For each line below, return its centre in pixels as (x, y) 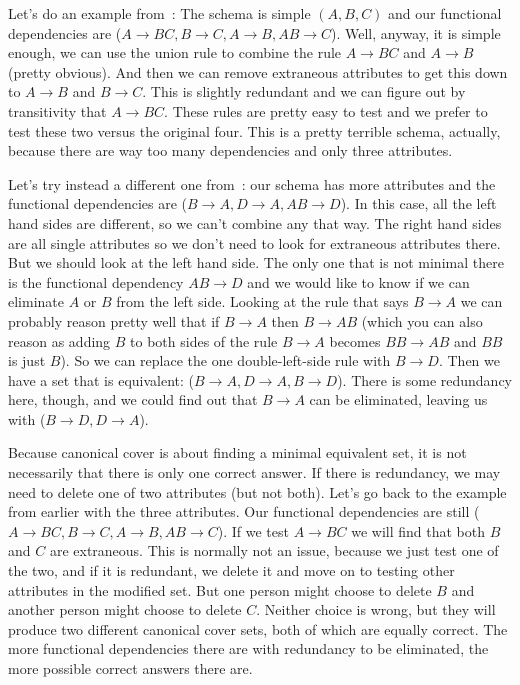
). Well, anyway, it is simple (416, 32)
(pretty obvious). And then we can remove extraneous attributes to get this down (258, 71)
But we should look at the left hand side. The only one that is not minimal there (256, 262)
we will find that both (418, 530)
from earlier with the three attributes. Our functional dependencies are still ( (244, 511)
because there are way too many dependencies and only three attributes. (230, 150)
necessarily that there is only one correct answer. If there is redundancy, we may (254, 472)
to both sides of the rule (204, 340)
